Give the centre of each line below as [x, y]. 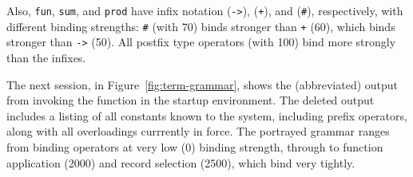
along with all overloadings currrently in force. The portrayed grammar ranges [198, 131]
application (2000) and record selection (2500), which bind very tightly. [181, 162]
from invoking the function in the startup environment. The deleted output [191, 100]
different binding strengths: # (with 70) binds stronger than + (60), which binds [201, 26]
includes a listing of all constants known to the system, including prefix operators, [207, 115]
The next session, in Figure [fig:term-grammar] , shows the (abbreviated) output [203, 84]
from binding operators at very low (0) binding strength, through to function [195, 146]
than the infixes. [46, 57]
